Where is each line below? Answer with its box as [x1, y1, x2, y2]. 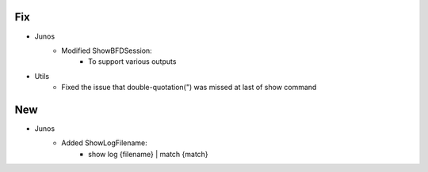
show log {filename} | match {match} [88, 149, 209, 159]
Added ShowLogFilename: [61, 138, 148, 148]
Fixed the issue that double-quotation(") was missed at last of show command [61, 83, 317, 92]
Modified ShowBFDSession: [61, 46, 152, 55]
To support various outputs [88, 57, 177, 66]
